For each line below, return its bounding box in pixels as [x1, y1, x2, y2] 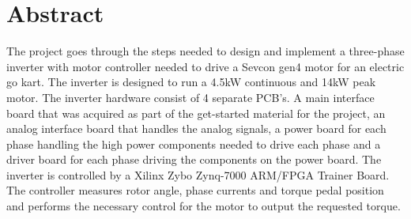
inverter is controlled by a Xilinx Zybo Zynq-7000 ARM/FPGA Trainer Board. [6, 166, 390, 183]
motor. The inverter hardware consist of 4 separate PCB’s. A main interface [6, 89, 375, 105]
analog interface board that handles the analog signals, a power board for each [6, 120, 386, 137]
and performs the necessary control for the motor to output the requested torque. [6, 198, 401, 214]
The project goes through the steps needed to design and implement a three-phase [6, 43, 405, 59]
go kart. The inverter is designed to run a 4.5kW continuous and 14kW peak [6, 74, 376, 90]
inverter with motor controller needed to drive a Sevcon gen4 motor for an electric [6, 58, 405, 74]
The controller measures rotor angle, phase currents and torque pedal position [6, 182, 384, 198]
